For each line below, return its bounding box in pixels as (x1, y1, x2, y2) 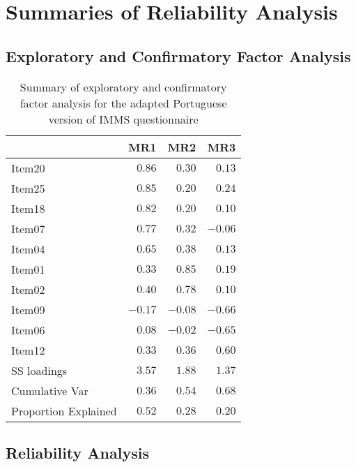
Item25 (11, 179, 45, 196)
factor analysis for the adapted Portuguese (20, 94, 227, 111)
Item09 (11, 301, 45, 318)
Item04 (11, 240, 45, 257)
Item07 (11, 220, 45, 237)
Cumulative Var (11, 382, 88, 399)
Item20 (11, 159, 45, 176)
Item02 (11, 281, 45, 297)
